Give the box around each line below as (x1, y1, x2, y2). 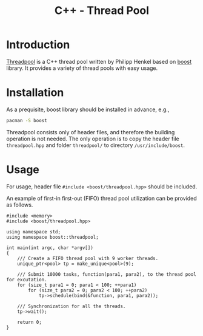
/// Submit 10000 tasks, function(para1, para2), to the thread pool (17, 271, 197, 277)
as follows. (6, 201, 33, 208)
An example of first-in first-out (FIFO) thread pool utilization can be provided (6, 194, 197, 202)
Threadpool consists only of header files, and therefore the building (6, 128, 175, 135)
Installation (6, 86, 64, 100)
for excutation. (6, 276, 47, 283)
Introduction (6, 38, 70, 52)
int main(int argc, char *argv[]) (6, 244, 94, 251)
